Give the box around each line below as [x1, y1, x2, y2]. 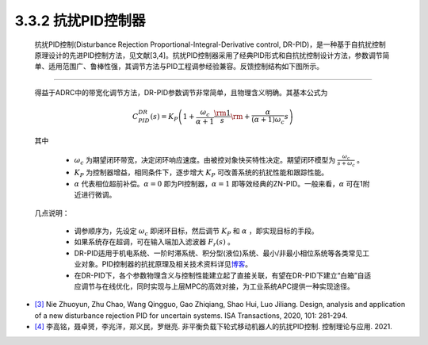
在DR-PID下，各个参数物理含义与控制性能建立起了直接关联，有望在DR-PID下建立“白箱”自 [74, 270, 365, 280]
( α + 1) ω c [250, 115, 285, 126]
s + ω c [337, 159, 356, 168]
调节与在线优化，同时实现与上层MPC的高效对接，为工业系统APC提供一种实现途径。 [80, 282, 354, 291]
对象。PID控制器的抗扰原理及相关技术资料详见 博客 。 [80, 259, 253, 269]
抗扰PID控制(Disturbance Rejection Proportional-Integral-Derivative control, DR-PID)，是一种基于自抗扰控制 [34, 40, 386, 49]
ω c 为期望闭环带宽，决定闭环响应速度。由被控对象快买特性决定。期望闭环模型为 [74, 155, 336, 167]
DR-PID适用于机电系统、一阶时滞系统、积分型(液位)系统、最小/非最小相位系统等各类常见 [74, 248, 363, 258]
